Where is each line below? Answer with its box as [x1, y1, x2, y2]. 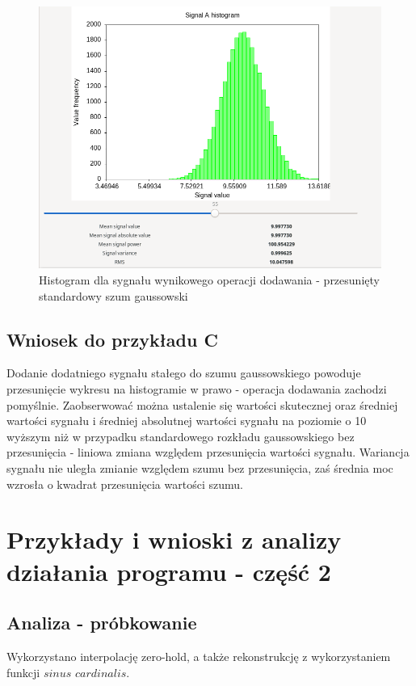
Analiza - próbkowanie [6, 610, 197, 635]
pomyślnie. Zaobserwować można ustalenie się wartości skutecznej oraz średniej [6, 396, 398, 413]
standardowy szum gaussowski [39, 287, 188, 304]
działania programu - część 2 [6, 554, 331, 587]
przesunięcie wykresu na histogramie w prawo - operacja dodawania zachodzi [6, 381, 387, 398]
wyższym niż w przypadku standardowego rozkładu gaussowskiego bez [6, 427, 355, 444]
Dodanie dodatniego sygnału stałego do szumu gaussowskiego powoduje [6, 364, 361, 381]
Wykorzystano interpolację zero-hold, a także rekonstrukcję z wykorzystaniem [6, 648, 391, 664]
